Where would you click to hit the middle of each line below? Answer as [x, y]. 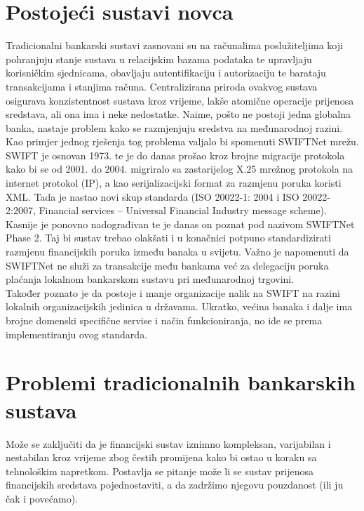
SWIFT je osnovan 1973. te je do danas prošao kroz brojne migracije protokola [175, 155]
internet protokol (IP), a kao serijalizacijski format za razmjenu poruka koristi [174, 183]
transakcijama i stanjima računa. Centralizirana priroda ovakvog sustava [162, 86]
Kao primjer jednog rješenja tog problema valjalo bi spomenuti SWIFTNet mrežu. [182, 141]
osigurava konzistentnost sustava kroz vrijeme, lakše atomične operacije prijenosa [180, 100]
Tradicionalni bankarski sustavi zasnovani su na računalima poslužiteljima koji [174, 45]
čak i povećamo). [42, 498]
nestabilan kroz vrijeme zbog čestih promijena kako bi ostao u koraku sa [161, 457]
